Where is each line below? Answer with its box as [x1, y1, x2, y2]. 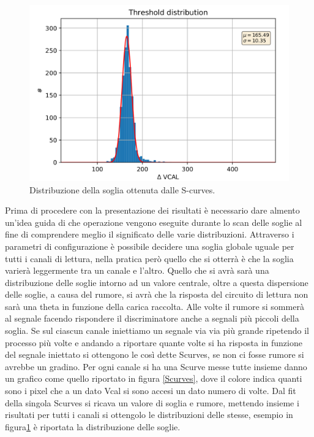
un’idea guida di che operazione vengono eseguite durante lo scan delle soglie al [5, 215, 302, 228]
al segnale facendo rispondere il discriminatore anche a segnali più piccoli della [5, 312, 299, 325]
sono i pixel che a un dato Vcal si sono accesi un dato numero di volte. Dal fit [5, 384, 296, 397]
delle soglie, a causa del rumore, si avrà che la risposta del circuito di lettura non [5, 288, 308, 301]
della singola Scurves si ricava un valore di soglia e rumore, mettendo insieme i [5, 396, 299, 409]
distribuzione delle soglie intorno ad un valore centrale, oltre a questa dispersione [5, 276, 308, 288]
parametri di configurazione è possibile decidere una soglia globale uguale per [5, 239, 294, 252]
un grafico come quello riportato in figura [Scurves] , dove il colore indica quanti [5, 372, 302, 385]
